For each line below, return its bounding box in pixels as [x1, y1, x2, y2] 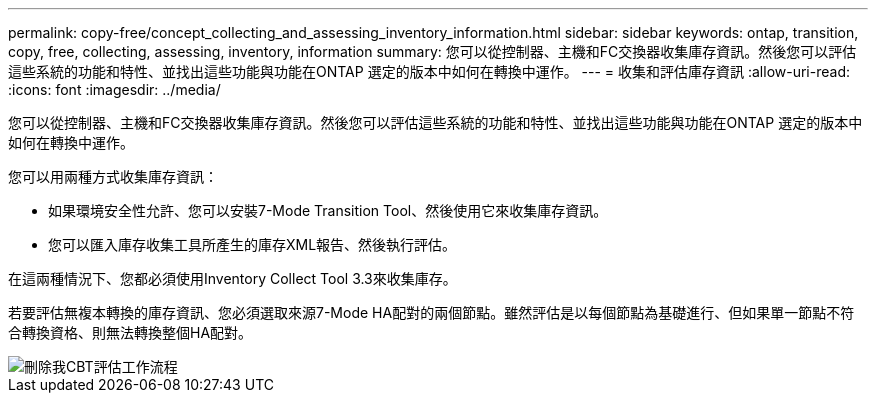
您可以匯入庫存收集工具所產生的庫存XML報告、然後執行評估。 [48, 236, 457, 253]
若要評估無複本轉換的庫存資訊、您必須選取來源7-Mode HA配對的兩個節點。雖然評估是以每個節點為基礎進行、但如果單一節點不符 [8, 304, 855, 321]
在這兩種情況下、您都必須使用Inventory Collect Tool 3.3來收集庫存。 [8, 270, 457, 287]
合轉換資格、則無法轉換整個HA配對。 [8, 324, 253, 341]
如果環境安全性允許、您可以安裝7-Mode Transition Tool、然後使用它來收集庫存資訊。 [48, 202, 608, 219]
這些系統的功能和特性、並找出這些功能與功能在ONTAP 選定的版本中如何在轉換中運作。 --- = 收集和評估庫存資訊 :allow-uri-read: [8, 63, 851, 80]
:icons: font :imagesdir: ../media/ [8, 81, 221, 98]
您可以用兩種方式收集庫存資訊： [8, 168, 218, 185]
